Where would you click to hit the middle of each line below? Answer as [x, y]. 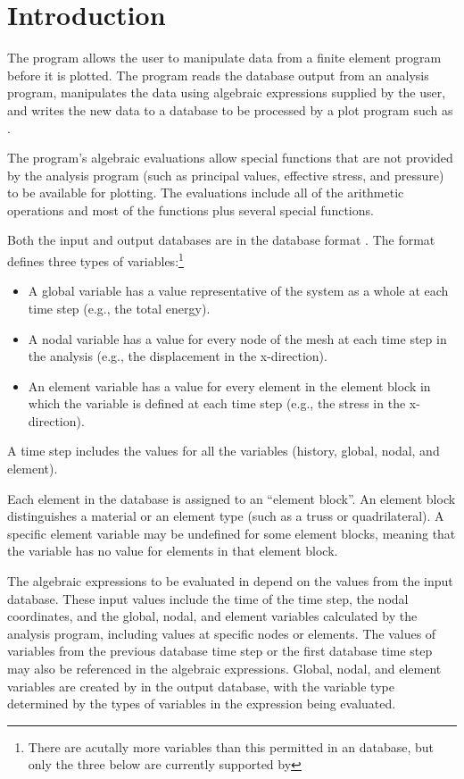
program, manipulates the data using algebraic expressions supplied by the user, [227, 92]
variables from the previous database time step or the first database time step [220, 651]
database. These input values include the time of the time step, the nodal [208, 598]
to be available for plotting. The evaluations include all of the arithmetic [206, 193]
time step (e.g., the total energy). [119, 308]
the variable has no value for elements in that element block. [173, 551]
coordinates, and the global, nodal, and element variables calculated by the [212, 616]
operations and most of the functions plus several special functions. [191, 209]
